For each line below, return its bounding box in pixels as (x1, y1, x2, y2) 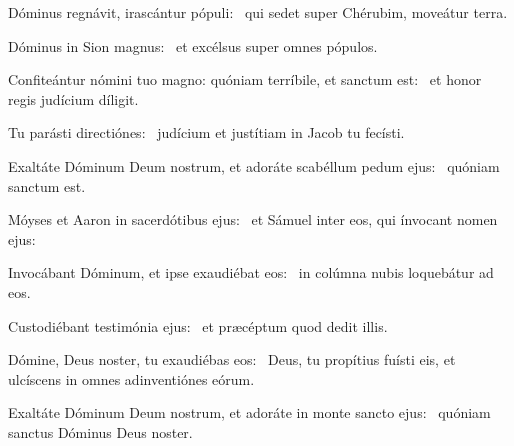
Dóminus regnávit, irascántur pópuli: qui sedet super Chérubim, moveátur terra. (8, 2, 508, 22)
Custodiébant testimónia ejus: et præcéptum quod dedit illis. (8, 315, 388, 336)
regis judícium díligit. (8, 88, 139, 109)
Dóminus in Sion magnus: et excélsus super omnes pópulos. (8, 35, 378, 56)
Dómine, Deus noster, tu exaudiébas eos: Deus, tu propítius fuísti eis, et (8, 349, 456, 370)
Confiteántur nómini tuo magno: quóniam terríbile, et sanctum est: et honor (8, 69, 482, 90)
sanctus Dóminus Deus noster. (8, 421, 193, 442)
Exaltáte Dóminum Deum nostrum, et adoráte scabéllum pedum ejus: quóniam (8, 155, 500, 176)
